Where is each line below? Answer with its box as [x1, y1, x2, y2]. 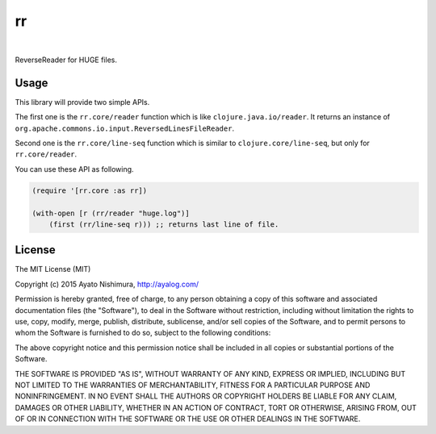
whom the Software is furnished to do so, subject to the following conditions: [15, 328, 271, 338]
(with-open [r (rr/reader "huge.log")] [31, 208, 190, 218]
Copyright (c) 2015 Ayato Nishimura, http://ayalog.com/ [15, 279, 199, 289]
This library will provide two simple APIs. [15, 97, 150, 106]
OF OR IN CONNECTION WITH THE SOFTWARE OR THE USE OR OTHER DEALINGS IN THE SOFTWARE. [15, 414, 361, 424]
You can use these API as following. [15, 164, 134, 173]
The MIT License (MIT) [15, 265, 91, 274]
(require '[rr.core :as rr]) [31, 186, 148, 195]
